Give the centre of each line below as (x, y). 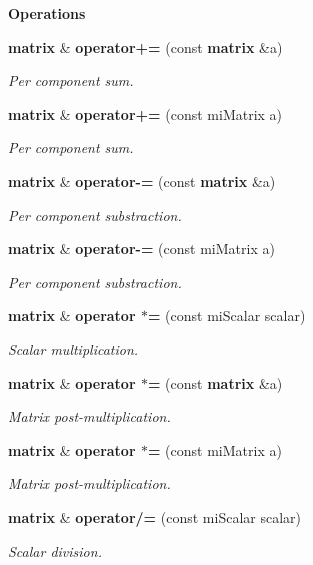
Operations (47, 13)
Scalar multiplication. (73, 348)
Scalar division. (55, 550)
